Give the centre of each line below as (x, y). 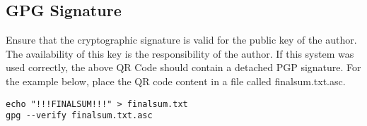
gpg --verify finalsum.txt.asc (79, 116)
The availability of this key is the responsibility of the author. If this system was (180, 53)
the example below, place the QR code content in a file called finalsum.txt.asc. (176, 81)
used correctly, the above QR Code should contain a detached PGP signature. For (183, 67)
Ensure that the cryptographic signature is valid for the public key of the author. (181, 40)
